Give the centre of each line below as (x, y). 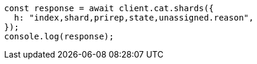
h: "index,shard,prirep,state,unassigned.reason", (134, 18)
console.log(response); (59, 36)
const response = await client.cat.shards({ (109, 8)
